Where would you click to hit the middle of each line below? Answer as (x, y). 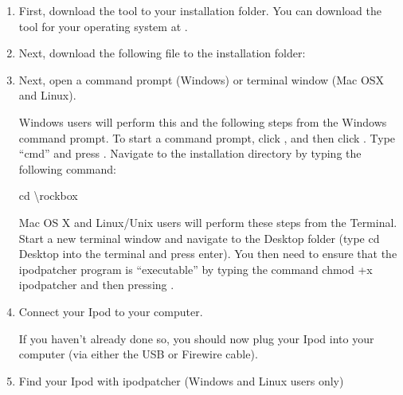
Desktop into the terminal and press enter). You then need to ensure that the (208, 254)
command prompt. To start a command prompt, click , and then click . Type (207, 137)
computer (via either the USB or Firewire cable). (138, 354)
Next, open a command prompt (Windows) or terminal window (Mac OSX (201, 79)
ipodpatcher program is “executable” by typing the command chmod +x (196, 269)
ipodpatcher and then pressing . (96, 285)
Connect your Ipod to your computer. (111, 311)
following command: (67, 168)
